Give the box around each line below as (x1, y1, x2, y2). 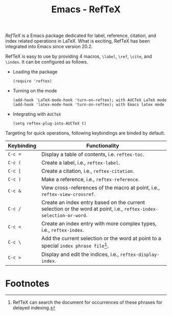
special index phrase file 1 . (41, 241, 109, 249)
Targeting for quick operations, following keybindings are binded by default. (5, 130, 165, 136)
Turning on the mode (12, 88, 57, 94)
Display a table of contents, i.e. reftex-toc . (41, 151, 144, 158)
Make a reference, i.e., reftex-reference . (41, 176, 140, 183)
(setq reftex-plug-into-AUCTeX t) (12, 121, 87, 126)
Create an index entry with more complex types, (41, 220, 157, 227)
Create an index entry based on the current (41, 199, 145, 206)
